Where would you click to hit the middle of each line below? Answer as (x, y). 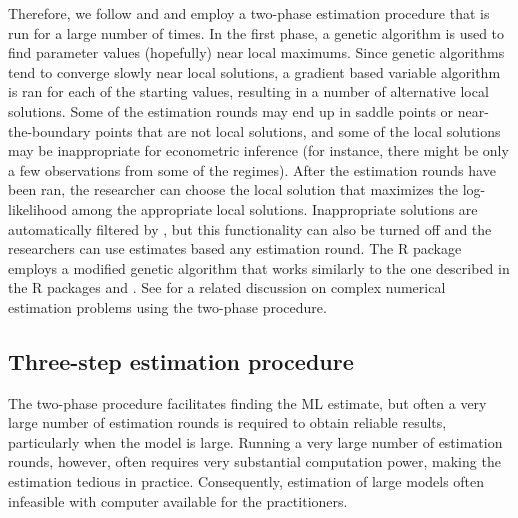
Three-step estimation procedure (181, 360)
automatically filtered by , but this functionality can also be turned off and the (250, 228)
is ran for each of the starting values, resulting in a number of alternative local (248, 91)
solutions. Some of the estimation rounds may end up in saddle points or (231, 110)
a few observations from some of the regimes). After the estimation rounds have (252, 169)
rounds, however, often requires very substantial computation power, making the (254, 461)
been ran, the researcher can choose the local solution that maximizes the (233, 189)
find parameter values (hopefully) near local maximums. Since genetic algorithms (256, 52)
